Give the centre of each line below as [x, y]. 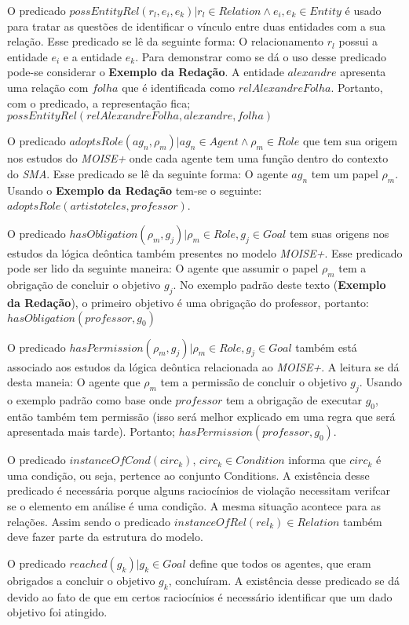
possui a [358, 41]
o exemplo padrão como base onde [89, 399]
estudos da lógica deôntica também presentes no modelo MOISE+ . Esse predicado [205, 252]
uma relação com [48, 87]
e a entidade [93, 56]
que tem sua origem [350, 141]
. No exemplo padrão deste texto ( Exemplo [279, 285]
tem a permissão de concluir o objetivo [254, 382]
